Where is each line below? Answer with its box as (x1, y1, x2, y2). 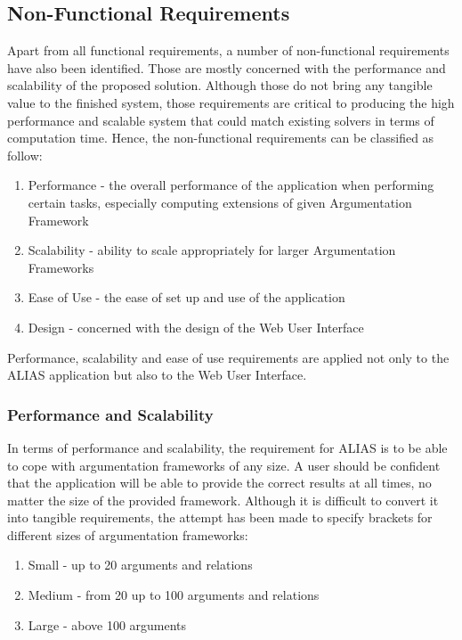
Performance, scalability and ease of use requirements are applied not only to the (7, 348, 450, 366)
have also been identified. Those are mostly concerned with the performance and (7, 58, 446, 77)
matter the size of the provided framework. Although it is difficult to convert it (7, 490, 439, 509)
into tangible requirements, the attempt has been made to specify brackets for (7, 508, 433, 527)
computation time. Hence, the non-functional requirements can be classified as (7, 128, 434, 147)
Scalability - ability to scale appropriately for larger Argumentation (28, 241, 396, 259)
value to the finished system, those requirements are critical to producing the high (7, 93, 455, 111)
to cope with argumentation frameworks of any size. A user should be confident (7, 455, 441, 474)
